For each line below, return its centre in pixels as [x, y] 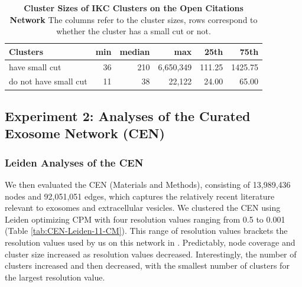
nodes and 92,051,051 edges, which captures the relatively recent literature [140, 196]
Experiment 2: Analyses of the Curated [128, 115]
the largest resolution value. [55, 277]
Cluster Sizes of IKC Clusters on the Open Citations [134, 8]
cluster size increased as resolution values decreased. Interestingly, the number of [151, 254]
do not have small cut [48, 81]
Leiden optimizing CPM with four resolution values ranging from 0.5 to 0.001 [145, 219]
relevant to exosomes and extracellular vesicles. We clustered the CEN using [143, 208]
